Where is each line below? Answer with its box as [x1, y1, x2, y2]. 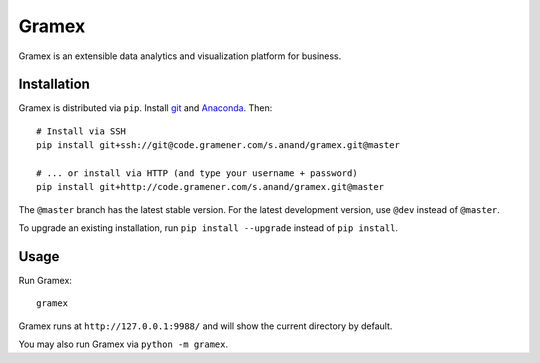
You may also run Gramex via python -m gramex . [18, 338, 229, 350]
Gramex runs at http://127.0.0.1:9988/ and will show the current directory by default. [18, 320, 393, 332]
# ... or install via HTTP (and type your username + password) [36, 168, 359, 179]
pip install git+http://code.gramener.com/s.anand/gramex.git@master [36, 181, 385, 193]
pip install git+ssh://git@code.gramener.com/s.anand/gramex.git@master [36, 140, 400, 151]
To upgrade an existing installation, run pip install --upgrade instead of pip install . [18, 222, 399, 234]
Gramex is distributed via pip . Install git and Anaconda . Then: [18, 102, 273, 114]
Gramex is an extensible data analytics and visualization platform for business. [18, 50, 342, 62]
